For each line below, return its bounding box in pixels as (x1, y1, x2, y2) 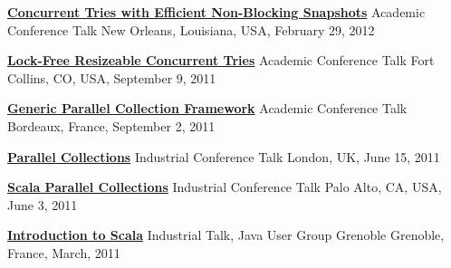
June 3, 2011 (7, 195, 78, 214)
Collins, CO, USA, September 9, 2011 (7, 68, 216, 87)
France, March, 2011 (7, 243, 120, 262)
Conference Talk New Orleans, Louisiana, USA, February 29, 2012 (7, 20, 375, 39)
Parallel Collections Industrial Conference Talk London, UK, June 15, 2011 (7, 147, 440, 166)
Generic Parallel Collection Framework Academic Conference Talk (7, 99, 408, 118)
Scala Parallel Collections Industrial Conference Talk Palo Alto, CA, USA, (7, 177, 442, 196)
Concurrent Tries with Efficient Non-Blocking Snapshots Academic (7, 3, 426, 21)
